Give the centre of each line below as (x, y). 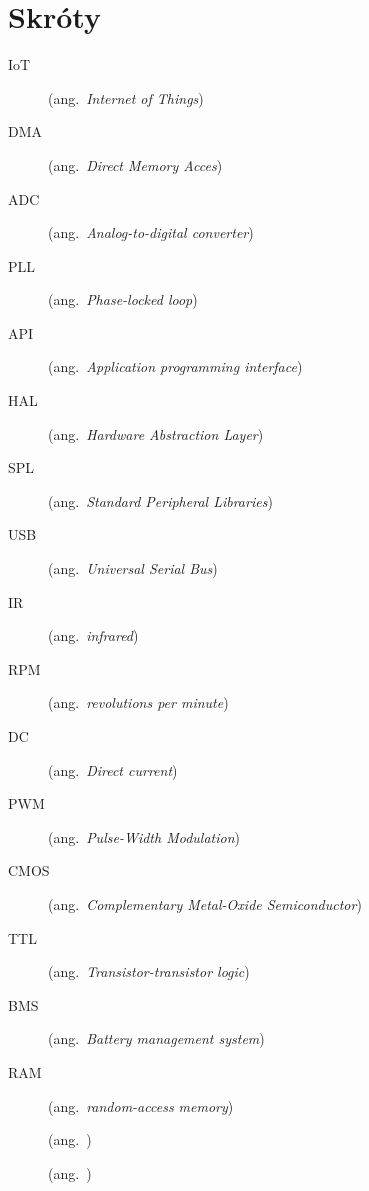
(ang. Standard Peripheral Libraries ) (160, 500)
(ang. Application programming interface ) (175, 366)
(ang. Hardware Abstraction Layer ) (156, 433)
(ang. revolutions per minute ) (138, 702)
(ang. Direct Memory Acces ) (135, 164)
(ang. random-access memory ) (141, 1105)
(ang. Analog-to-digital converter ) (151, 232)
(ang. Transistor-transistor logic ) (149, 971)
